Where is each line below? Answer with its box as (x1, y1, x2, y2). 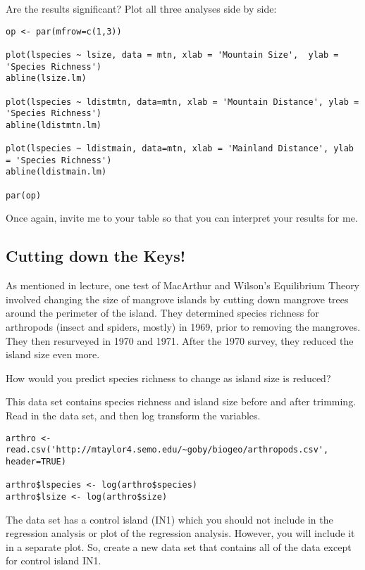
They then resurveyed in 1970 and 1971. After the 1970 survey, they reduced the (6, 333, 354, 348)
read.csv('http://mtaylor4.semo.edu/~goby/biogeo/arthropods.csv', (6, 445, 329, 455)
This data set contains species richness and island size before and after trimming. (6, 394, 357, 409)
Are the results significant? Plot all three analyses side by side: (6, 1, 277, 15)
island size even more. (6, 347, 100, 362)
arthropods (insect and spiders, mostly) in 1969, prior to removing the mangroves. (6, 319, 361, 334)
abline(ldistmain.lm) (6, 167, 107, 177)
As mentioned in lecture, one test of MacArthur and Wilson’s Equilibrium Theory (6, 278, 360, 293)
